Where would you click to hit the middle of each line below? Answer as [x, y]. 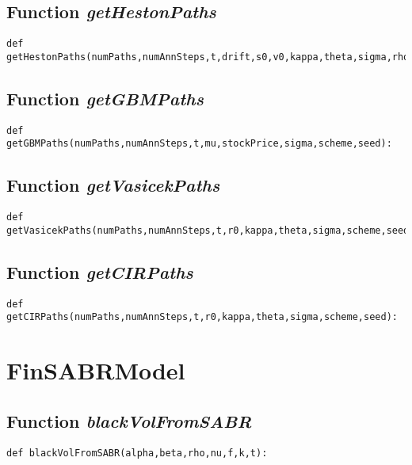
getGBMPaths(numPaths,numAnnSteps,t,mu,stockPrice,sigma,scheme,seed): [199, 144]
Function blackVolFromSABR [129, 420]
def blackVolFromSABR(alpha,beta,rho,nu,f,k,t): [137, 453]
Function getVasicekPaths [113, 185]
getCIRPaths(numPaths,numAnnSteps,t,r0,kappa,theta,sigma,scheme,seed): [202, 317]
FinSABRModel [96, 370]
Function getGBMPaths [105, 98]
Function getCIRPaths [100, 271]
